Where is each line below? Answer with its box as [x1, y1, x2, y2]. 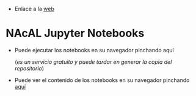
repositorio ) [14, 64, 44, 72]
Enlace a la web [14, 5, 54, 12]
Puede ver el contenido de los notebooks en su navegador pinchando [14, 76, 190, 84]
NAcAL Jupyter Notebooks [5, 27, 145, 40]
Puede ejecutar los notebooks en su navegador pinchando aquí [14, 46, 175, 53]
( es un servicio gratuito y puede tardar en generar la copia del [14, 58, 172, 66]
